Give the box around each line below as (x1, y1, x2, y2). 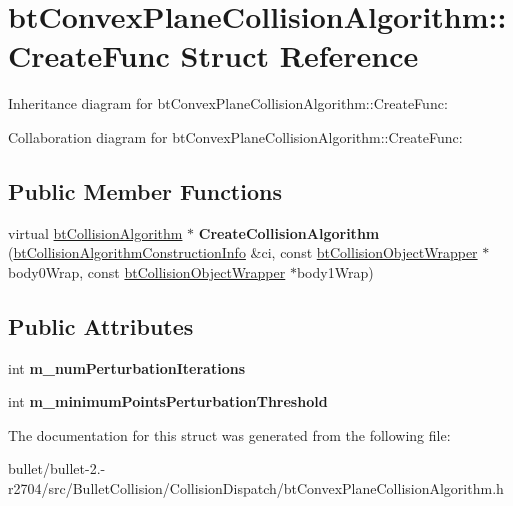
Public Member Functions (8, 175, 282, 206)
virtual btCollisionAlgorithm (8, 222, 183, 243)
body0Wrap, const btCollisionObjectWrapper (8, 261, 286, 282)
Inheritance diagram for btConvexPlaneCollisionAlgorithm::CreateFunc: (8, 93, 448, 114)
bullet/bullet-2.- (8, 458, 106, 479)
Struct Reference (180, 35, 419, 76)
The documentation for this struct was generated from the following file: (8, 424, 451, 445)
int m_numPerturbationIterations (8, 357, 246, 378)
